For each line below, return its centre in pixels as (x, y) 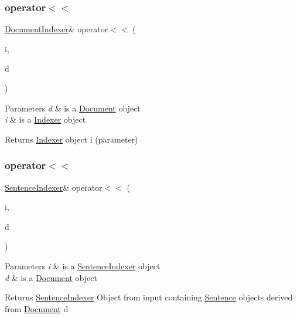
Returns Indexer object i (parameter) (71, 139)
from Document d (37, 308)
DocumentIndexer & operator (57, 29)
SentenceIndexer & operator (54, 187)
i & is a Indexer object (45, 119)
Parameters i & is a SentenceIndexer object (83, 265)
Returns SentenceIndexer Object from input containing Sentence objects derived (149, 297)
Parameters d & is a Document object (73, 108)
